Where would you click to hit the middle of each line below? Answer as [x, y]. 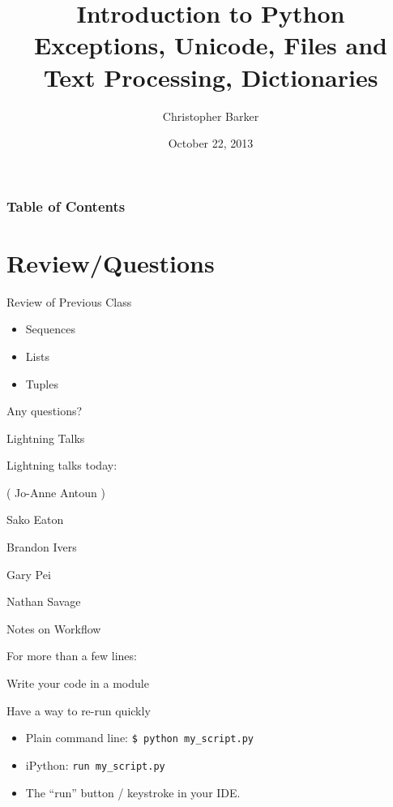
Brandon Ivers [42, 547]
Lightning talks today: [62, 465]
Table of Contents [66, 206]
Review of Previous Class [69, 301]
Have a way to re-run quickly [79, 710]
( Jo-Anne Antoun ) [56, 492]
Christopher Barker [211, 116]
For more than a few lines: [72, 656]
